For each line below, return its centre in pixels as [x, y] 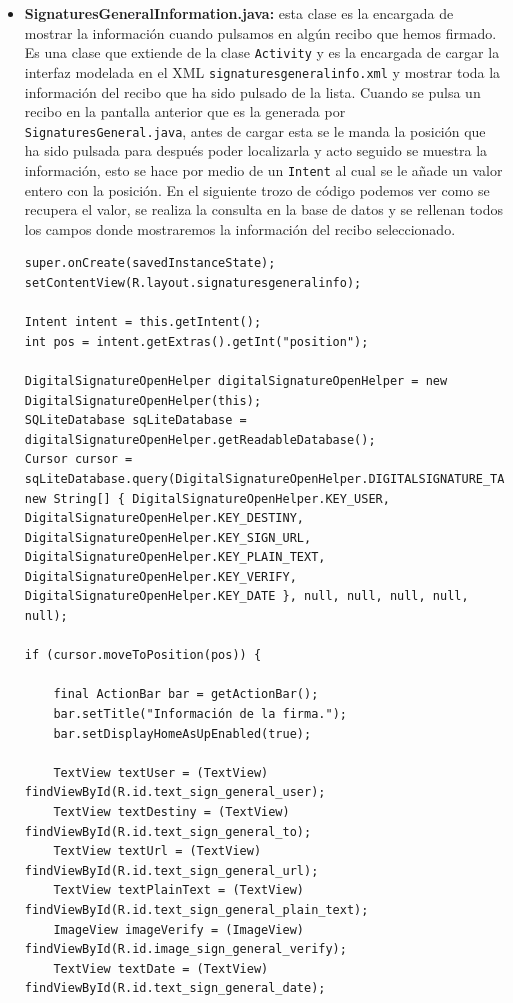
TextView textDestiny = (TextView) [171, 812]
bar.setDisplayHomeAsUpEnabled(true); [182, 733]
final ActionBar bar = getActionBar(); [186, 694]
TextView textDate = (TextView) [161, 968]
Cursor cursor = [78, 459]
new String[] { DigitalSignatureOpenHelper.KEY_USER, [207, 498]
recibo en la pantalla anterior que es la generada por [185, 111]
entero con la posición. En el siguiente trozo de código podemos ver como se [257, 189]
